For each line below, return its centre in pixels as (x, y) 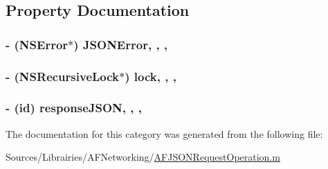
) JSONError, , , (121, 44)
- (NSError (37, 44)
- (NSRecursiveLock (63, 76)
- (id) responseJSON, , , (74, 108)
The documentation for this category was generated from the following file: (164, 133)
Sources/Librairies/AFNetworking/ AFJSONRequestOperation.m (143, 157)
